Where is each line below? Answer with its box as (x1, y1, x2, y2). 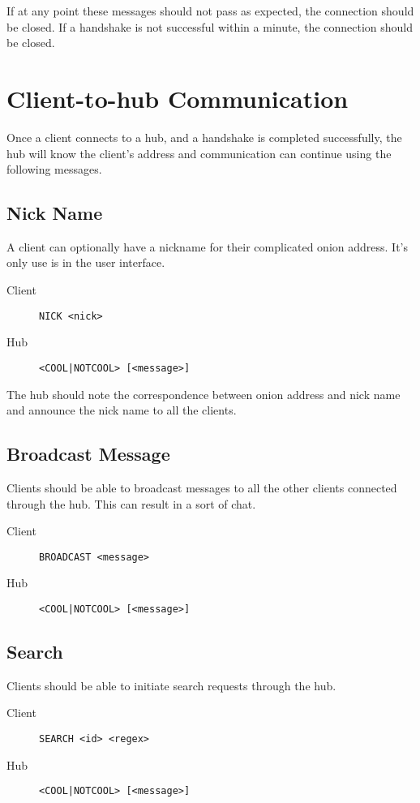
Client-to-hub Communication (6, 81, 349, 114)
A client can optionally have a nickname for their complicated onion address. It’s (6, 238, 409, 255)
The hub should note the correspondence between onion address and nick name (6, 385, 401, 402)
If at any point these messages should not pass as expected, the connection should (6, 2, 414, 19)
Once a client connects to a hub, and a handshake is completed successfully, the (6, 128, 402, 145)
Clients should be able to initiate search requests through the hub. (6, 676, 336, 693)
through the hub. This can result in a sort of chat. (6, 495, 256, 512)
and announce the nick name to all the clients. (6, 401, 237, 419)
